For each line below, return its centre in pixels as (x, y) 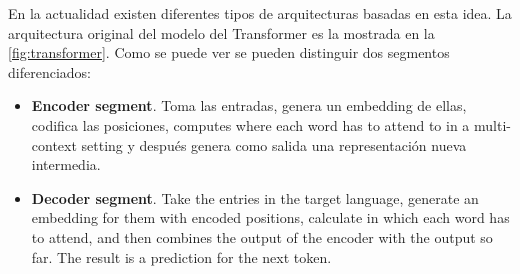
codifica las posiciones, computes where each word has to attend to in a (250, 124)
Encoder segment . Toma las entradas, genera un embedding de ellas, (249, 105)
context (54, 144)
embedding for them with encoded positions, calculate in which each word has (270, 217)
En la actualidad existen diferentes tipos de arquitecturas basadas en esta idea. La (260, 13)
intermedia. (66, 164)
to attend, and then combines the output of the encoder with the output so (262, 236)
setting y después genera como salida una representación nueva (274, 144)
